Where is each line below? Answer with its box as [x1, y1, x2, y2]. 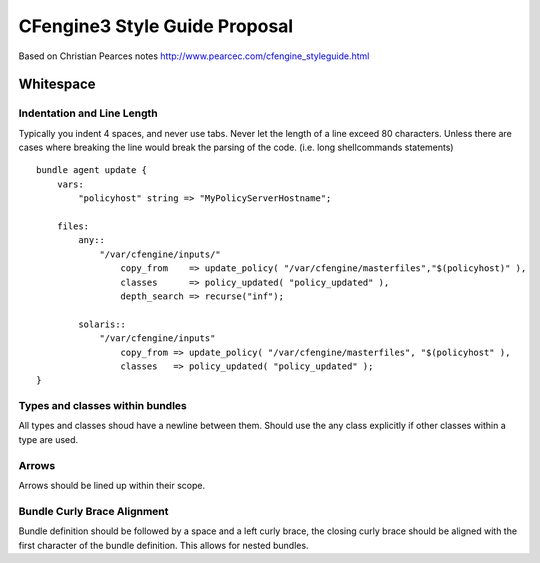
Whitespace [18, 76, 96, 93]
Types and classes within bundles [18, 399, 187, 413]
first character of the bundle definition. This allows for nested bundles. [18, 539, 309, 551]
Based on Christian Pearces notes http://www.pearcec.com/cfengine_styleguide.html [18, 50, 370, 62]
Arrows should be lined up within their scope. [18, 480, 206, 492]
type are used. [18, 433, 79, 445]
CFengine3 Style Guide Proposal [18, 15, 294, 37]
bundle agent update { [36, 165, 148, 176]
